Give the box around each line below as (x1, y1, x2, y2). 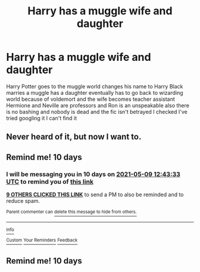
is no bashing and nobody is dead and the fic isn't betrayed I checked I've (6, 108, 187, 115)
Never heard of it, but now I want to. (6, 132, 142, 142)
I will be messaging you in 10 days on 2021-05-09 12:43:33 (6, 170, 180, 178)
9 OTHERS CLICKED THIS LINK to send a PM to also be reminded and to (6, 191, 184, 198)
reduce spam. (6, 197, 40, 205)
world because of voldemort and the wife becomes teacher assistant (6, 95, 176, 103)
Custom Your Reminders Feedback (6, 237, 78, 243)
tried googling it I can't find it (6, 115, 77, 122)
